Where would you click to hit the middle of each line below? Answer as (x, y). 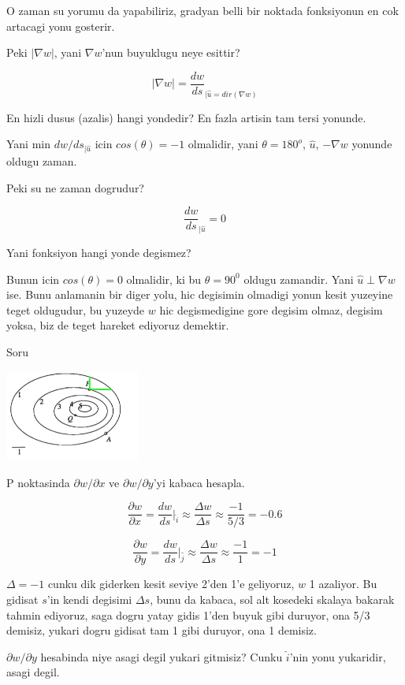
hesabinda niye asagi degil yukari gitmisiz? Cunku (162, 656)
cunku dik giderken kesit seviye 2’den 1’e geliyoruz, (171, 584)
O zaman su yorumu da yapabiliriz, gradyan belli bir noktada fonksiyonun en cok (202, 10)
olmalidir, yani (223, 144)
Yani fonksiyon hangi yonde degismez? (99, 253)
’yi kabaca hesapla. (199, 482)
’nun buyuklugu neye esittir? (171, 52)
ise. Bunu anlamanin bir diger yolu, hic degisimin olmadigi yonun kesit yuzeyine (200, 294)
